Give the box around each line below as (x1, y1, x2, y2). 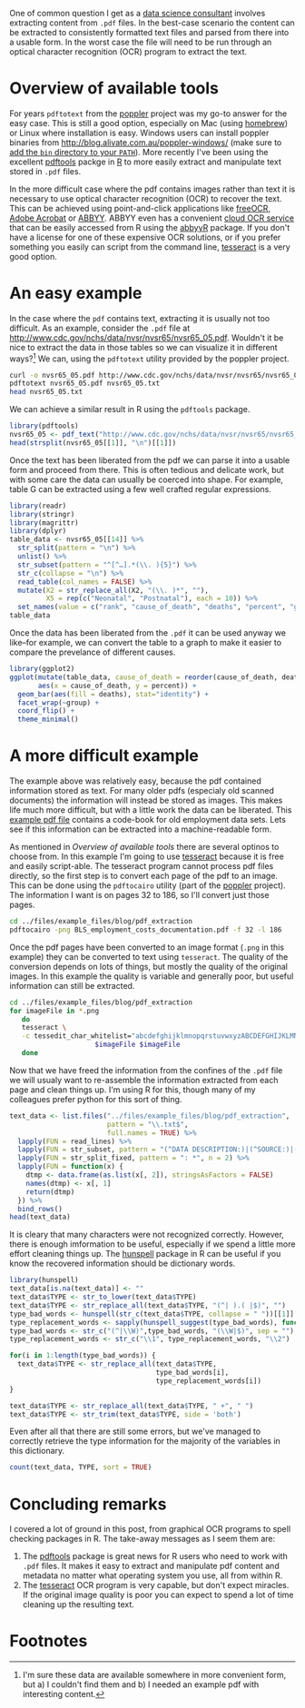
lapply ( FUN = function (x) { (17, 1162, 124, 1171)
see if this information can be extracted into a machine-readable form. (9, 824, 272, 834)
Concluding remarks (9, 1494, 167, 1515)
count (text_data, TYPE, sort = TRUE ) (9, 1463, 152, 1472)
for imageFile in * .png (9, 1006, 100, 1015)
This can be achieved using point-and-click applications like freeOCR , (9, 202, 271, 213)
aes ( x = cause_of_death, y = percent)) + (37, 681, 197, 690)
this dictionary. (9, 1446, 65, 1456)
